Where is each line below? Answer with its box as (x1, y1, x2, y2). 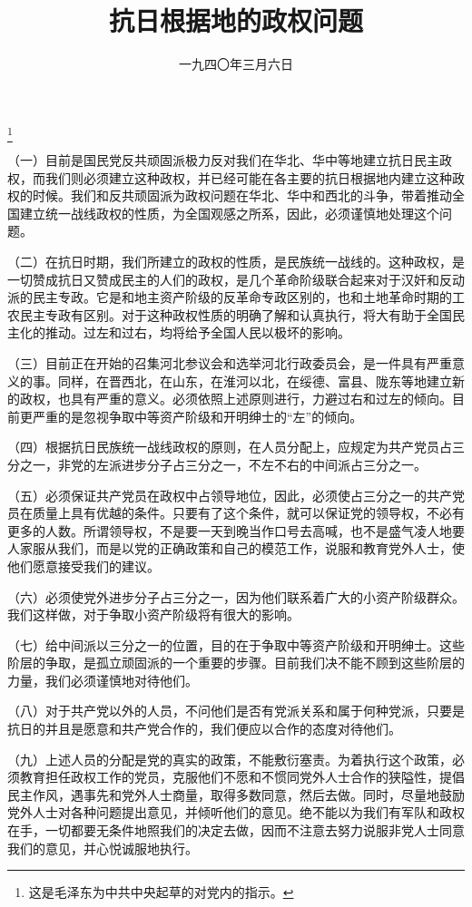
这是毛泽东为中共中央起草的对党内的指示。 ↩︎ (28, 883, 294, 902)
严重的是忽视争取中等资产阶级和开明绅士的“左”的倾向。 (32, 406, 363, 425)
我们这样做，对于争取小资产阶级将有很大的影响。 (7, 605, 300, 624)
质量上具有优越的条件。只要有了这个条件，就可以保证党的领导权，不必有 (32, 503, 465, 522)
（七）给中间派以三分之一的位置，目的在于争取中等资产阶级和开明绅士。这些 (7, 635, 465, 654)
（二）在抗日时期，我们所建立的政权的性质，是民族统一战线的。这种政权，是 (7, 252, 465, 271)
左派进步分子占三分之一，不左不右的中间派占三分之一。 (95, 454, 427, 473)
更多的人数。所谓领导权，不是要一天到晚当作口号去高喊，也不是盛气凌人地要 (7, 521, 465, 540)
